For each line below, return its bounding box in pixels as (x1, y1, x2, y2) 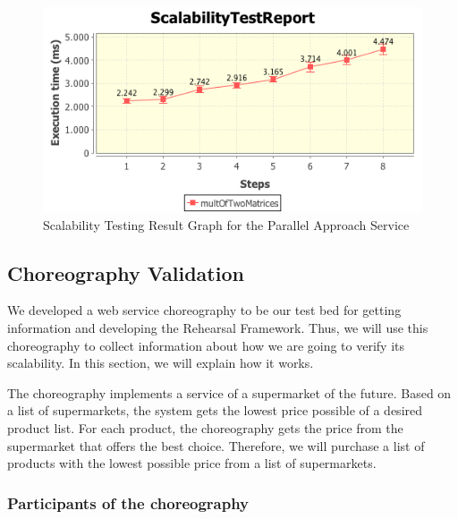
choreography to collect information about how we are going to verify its (7, 336, 404, 354)
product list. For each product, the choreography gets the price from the (7, 418, 403, 437)
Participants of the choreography (7, 491, 250, 514)
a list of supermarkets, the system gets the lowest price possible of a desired (7, 401, 423, 420)
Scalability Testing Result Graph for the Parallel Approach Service (43, 215, 410, 234)
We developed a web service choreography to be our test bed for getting (7, 301, 402, 319)
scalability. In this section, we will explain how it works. (7, 353, 314, 372)
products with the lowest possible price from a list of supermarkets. (7, 454, 377, 472)
